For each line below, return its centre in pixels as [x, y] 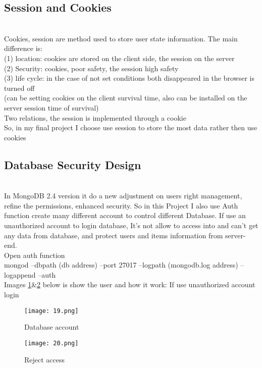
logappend [20, 274]
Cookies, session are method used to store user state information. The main [121, 38]
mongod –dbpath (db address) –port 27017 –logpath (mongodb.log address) [121, 265]
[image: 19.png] [51, 311]
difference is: [23, 48]
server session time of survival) [51, 107]
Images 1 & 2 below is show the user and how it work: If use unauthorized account [130, 284]
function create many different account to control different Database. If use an [125, 215]
